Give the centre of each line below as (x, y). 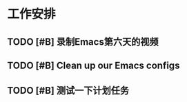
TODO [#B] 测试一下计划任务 (68, 91)
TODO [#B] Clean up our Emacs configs (93, 65)
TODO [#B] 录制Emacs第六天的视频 (83, 42)
